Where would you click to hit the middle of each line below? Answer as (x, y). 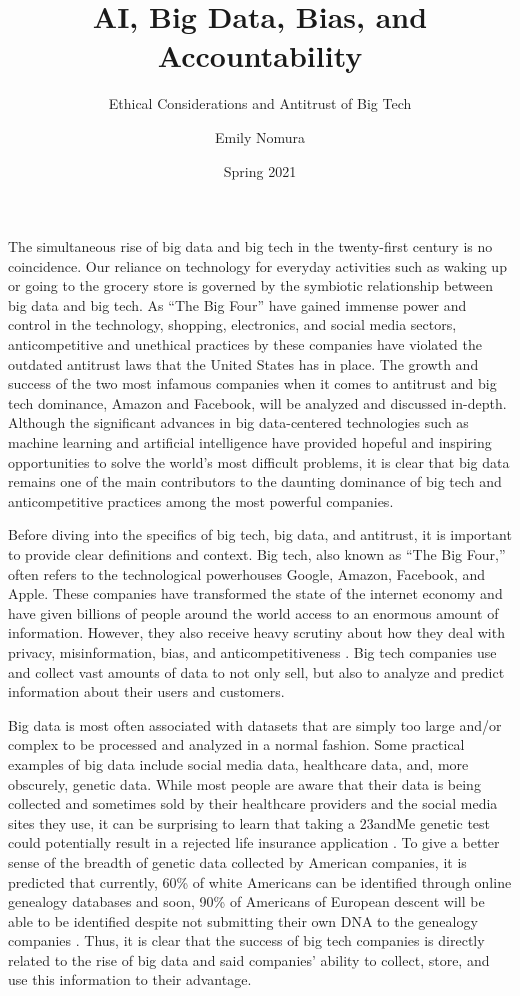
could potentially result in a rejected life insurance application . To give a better (254, 842)
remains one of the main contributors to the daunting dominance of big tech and (255, 481)
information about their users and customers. (146, 691)
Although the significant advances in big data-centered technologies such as (238, 422)
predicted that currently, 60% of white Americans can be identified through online (260, 881)
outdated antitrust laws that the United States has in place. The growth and (243, 363)
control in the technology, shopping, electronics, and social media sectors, (232, 324)
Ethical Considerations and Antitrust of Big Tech (260, 103)
